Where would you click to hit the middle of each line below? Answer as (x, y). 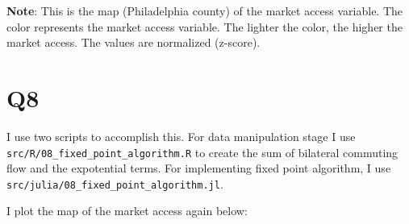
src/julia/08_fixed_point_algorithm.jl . (115, 183)
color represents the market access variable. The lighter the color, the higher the (204, 26)
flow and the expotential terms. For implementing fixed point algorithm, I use (199, 168)
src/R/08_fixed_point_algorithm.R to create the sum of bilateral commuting (202, 152)
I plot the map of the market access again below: (127, 211)
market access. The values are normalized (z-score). (134, 42)
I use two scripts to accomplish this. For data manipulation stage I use (181, 136)
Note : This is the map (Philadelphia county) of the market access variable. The (205, 10)
